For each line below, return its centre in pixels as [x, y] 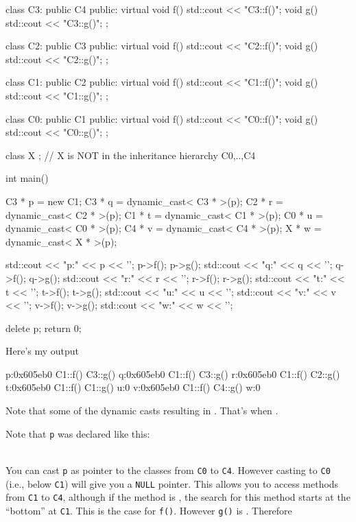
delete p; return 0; [44, 328]
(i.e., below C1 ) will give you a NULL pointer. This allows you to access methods [172, 483]
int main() [27, 178]
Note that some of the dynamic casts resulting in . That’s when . [142, 411]
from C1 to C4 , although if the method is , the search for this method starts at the [178, 497]
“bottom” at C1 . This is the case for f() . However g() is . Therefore [149, 510]
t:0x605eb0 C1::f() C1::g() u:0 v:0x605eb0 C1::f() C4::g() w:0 [133, 387]
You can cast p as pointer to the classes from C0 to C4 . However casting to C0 [168, 470]
